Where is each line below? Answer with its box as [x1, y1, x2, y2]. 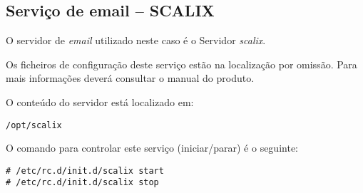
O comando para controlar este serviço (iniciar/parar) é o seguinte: [6, 140, 298, 155]
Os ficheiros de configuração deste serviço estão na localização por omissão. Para [6, 56, 357, 71]
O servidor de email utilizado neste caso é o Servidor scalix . [6, 33, 266, 48]
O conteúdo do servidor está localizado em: [6, 94, 194, 109]
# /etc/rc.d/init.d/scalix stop [6, 177, 159, 188]
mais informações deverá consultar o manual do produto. [6, 71, 255, 85]
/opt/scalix [6, 120, 62, 130]
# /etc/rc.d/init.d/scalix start [6, 165, 164, 176]
